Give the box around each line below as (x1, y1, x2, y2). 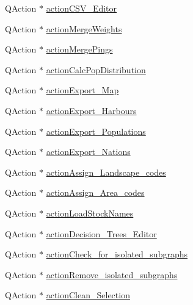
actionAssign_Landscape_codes (46, 165, 166, 178)
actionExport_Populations (46, 124, 146, 137)
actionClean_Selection (46, 289, 130, 301)
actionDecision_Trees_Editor (46, 227, 157, 240)
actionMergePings (46, 43, 113, 56)
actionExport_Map (46, 84, 119, 96)
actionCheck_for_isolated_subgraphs (46, 248, 188, 260)
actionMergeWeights (46, 22, 122, 35)
